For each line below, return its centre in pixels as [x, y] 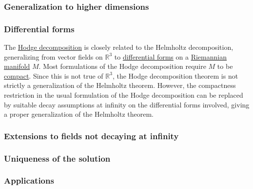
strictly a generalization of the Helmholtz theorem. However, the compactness [120, 85]
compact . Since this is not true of [54, 75]
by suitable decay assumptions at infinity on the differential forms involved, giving [127, 104]
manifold [17, 66]
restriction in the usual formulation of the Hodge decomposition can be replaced [124, 95]
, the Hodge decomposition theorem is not [175, 75]
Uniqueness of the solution [57, 158]
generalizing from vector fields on [53, 56]
